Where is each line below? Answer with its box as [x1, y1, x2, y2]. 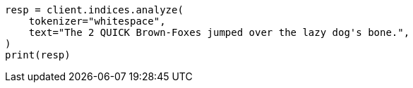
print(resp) [5, 49, 71, 61]
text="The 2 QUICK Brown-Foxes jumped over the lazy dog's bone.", [28, 27, 410, 38]
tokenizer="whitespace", [28, 15, 166, 27]
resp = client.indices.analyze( [5, 4, 184, 15]
